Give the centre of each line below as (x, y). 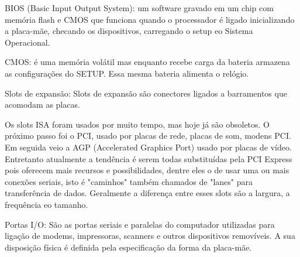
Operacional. (27, 42)
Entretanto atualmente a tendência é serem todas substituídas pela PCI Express (149, 158)
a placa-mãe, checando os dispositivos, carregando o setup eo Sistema (129, 31)
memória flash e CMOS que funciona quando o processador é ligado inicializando (150, 19)
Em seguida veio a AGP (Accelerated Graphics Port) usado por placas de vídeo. (148, 147)
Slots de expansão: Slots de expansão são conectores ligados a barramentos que (146, 93)
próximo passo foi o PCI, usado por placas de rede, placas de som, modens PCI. (148, 136)
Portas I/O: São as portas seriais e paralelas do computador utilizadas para (140, 224)
